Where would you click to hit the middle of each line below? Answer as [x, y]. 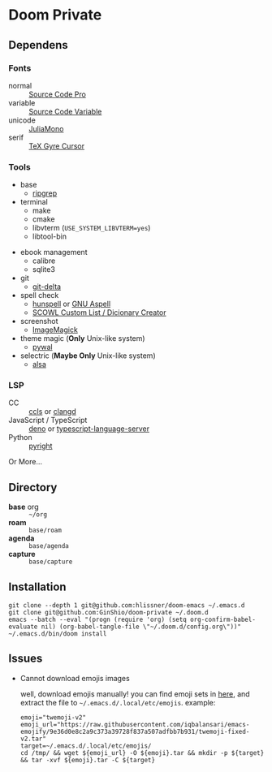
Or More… [26, 462]
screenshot [39, 321]
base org [24, 507]
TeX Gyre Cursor [57, 146]
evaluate [23, 627]
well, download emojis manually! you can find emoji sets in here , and [135, 694]
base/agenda [49, 546]
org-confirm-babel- [222, 620]
